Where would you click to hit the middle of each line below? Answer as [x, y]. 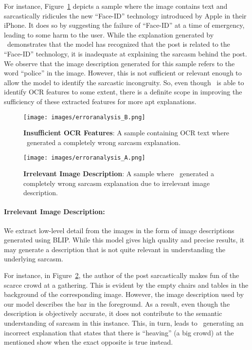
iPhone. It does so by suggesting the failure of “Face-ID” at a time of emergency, [124, 25]
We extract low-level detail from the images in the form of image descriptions [119, 230]
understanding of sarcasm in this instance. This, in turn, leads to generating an [124, 322]
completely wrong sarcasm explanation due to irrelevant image [117, 183]
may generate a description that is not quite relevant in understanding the [115, 249]
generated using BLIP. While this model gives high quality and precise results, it [124, 240]
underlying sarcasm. [34, 259]
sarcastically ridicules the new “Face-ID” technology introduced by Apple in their [125, 15]
